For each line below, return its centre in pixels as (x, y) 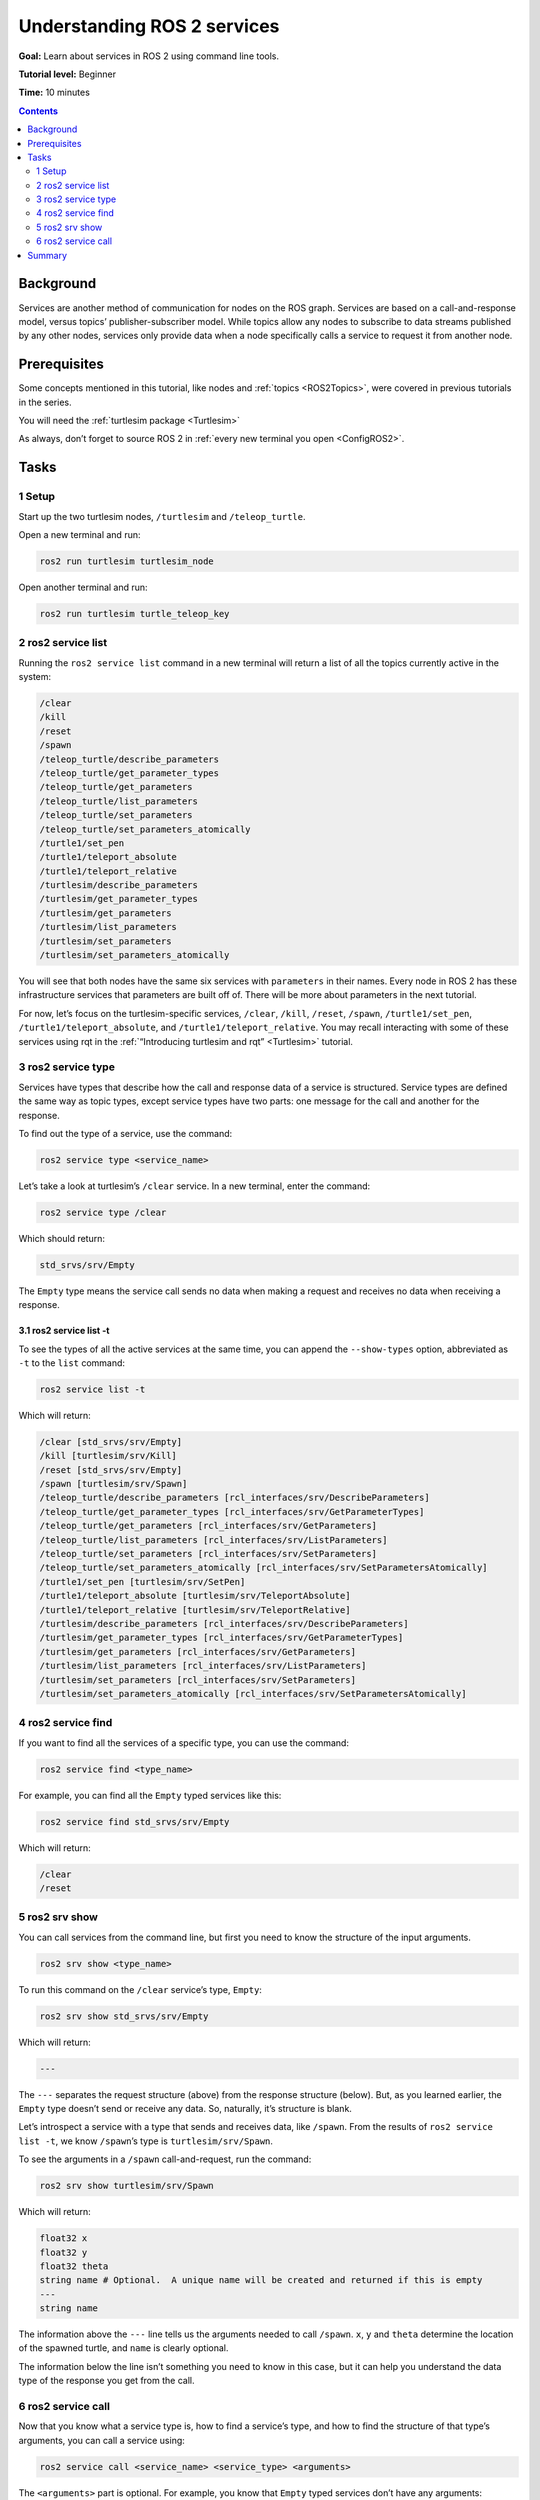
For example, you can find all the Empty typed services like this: (150, 1795)
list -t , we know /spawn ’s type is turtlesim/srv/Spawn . (146, 2141)
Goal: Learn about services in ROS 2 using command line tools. (149, 56)
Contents (38, 111)
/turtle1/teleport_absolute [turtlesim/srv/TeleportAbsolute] (195, 1596)
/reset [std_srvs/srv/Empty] (111, 1469)
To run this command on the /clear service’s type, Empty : (140, 1989)
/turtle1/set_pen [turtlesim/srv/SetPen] (142, 1581)
